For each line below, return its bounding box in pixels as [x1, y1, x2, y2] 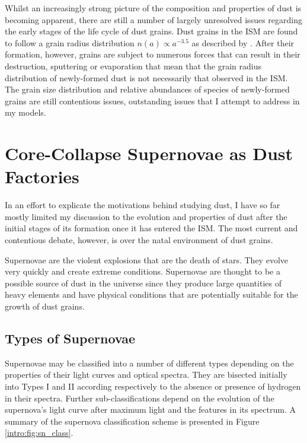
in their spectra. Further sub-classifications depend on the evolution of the [5, 391, 274, 404]
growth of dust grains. [5, 300, 85, 312]
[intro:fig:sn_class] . [5, 426, 73, 439]
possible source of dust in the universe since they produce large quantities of [5, 276, 282, 289]
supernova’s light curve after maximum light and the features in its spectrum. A [5, 403, 296, 416]
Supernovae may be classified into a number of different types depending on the [5, 356, 294, 369]
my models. [5, 106, 46, 119]
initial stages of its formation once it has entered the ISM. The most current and [5, 222, 298, 234]
